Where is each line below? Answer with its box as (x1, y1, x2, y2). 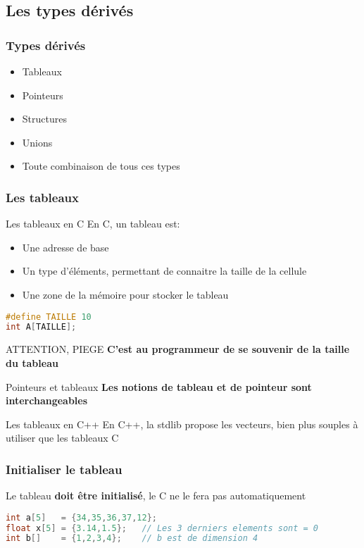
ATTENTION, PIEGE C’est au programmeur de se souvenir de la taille (6, 342, 350, 356)
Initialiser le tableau (6, 460, 123, 478)
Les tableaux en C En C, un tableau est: (6, 216, 180, 231)
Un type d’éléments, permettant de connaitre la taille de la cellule (22, 263, 307, 278)
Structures (22, 111, 67, 126)
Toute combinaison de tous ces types (22, 158, 180, 173)
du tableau (6, 355, 58, 370)
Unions (22, 135, 53, 149)
